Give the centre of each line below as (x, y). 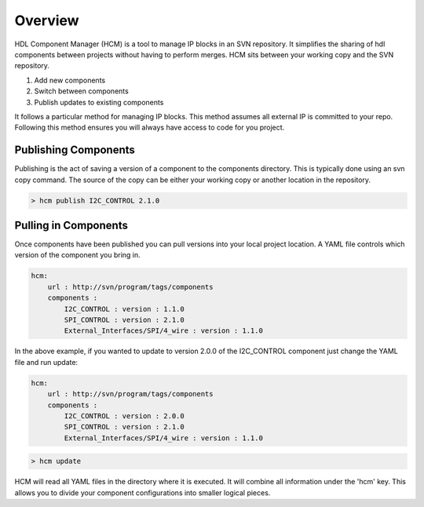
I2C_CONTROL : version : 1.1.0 (124, 309)
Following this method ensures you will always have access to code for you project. (150, 128)
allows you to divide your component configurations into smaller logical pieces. (143, 492)
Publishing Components (75, 150)
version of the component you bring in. (77, 255)
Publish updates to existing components (99, 102)
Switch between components (81, 91)
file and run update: (46, 362)
